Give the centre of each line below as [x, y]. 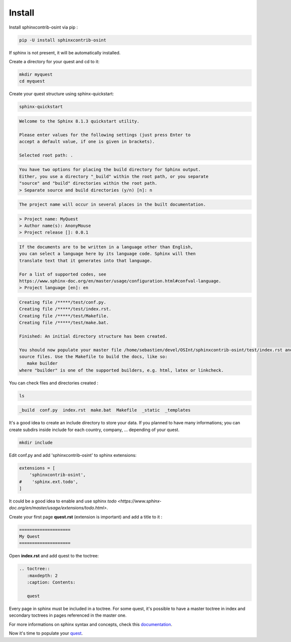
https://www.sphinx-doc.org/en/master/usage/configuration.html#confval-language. [120, 281]
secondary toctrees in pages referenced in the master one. [68, 615]
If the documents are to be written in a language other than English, [106, 247]
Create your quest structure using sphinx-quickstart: [61, 94]
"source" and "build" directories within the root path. [88, 183]
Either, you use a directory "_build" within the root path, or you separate [114, 176]
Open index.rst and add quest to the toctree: [54, 556]
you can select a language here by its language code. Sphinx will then [107, 254]
